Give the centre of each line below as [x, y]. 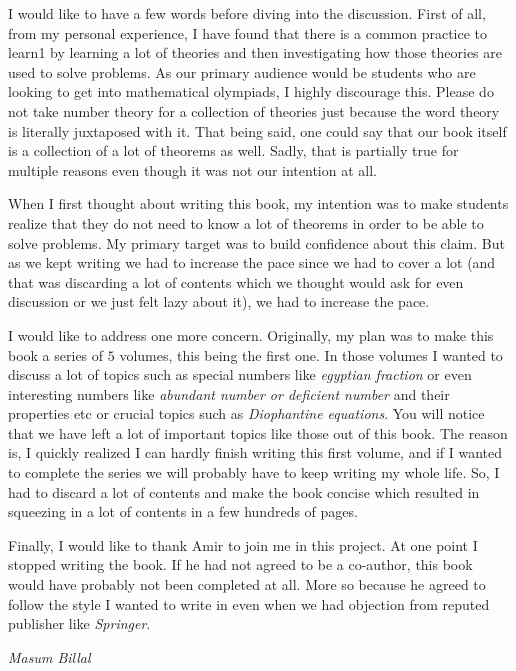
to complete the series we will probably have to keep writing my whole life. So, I [254, 472]
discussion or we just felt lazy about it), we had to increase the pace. [219, 301]
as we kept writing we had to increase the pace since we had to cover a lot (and [252, 262]
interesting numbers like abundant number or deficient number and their [229, 393]
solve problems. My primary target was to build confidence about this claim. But [256, 242]
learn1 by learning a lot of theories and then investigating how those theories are [255, 52]
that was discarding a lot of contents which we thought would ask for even [236, 281]
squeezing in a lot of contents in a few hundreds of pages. [183, 511]
